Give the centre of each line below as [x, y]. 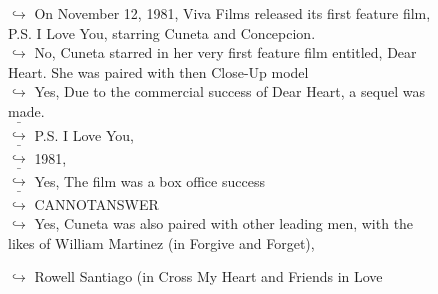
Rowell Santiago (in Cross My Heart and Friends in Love [208, 276]
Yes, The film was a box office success [149, 180]
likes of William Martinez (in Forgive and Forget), [161, 242]
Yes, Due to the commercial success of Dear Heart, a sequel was [229, 91]
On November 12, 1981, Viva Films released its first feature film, [232, 13]
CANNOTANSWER [96, 203]
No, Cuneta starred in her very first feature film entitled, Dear [225, 52]
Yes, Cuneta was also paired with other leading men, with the [224, 223]
